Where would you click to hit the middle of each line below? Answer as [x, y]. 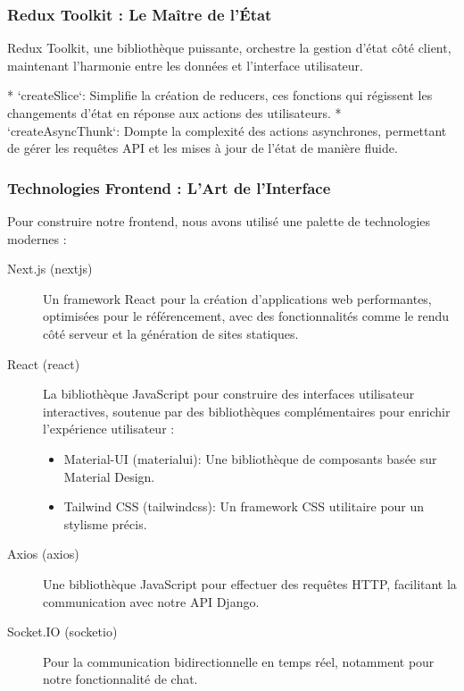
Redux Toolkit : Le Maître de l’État [140, 14]
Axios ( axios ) [43, 554]
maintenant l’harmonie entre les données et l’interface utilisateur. [185, 65]
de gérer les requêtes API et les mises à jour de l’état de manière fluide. [203, 148]
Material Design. [109, 476]
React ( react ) [44, 363]
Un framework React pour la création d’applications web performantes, [237, 298]
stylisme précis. [105, 523]
